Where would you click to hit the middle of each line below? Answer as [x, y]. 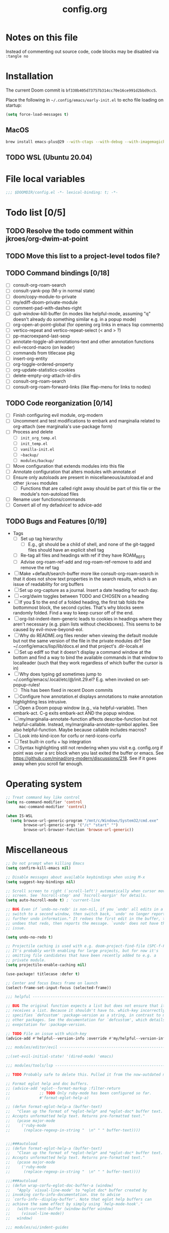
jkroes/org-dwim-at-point [47, 239]
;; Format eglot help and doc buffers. [47, 1084]
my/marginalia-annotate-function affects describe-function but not [88, 719]
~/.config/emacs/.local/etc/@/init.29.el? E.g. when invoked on [77, 679]
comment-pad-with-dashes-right [47, 308]
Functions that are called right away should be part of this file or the [91, 488]
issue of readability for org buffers [48, 584]
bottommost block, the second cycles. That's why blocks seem [78, 607]
